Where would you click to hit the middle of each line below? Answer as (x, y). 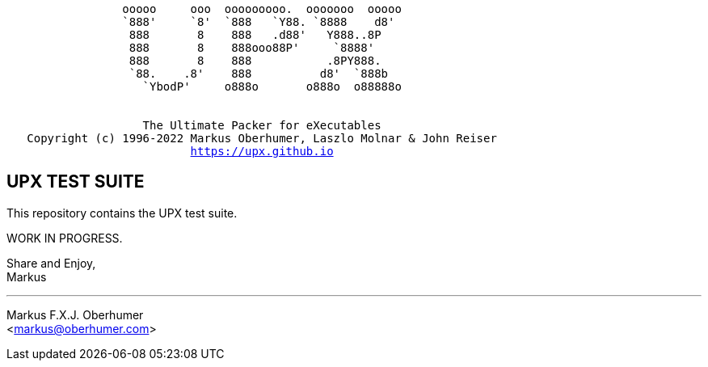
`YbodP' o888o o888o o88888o (272, 86)
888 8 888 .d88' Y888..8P (255, 35)
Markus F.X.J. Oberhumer (75, 314)
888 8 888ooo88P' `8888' (252, 48)
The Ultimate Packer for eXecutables (262, 125)
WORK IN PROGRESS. (65, 238)
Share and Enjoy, (51, 263)
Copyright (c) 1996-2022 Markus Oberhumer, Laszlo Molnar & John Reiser (262, 138)
